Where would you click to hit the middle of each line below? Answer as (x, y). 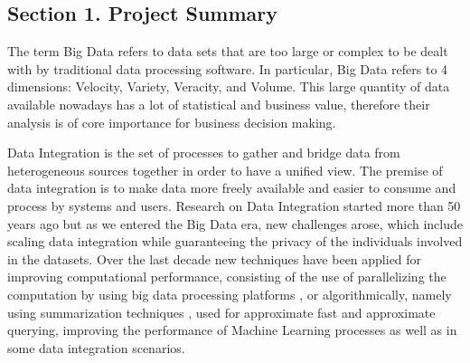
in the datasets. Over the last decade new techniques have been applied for (215, 258)
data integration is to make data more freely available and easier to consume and (232, 188)
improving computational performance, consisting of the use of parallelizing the (227, 277)
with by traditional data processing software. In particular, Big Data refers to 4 (228, 68)
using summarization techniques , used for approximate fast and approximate (221, 312)
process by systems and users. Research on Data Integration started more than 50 (234, 205)
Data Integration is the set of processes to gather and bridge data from (204, 153)
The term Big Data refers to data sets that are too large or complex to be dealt (228, 51)
